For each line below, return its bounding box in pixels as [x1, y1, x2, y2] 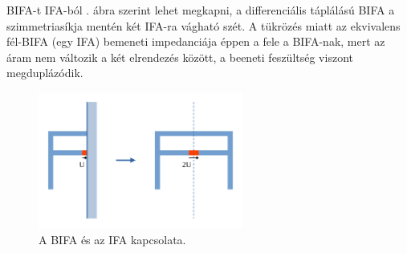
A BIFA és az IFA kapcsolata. [39, 231, 186, 247]
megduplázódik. [6, 64, 83, 81]
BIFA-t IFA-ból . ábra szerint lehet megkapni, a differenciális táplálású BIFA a [6, 2, 395, 18]
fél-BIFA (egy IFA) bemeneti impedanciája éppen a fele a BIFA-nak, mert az [6, 33, 385, 50]
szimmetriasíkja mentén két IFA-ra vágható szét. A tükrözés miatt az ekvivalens [6, 17, 401, 34]
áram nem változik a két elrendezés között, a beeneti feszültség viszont [6, 48, 353, 65]
